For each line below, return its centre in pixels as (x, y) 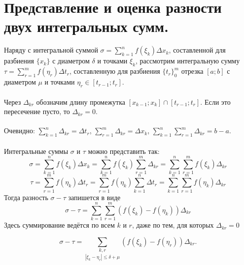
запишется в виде (94, 197)
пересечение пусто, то (37, 111)
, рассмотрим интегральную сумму (188, 61)
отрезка (192, 71)
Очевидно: (19, 131)
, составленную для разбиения (115, 71)
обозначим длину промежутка (81, 102)
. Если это (215, 102)
